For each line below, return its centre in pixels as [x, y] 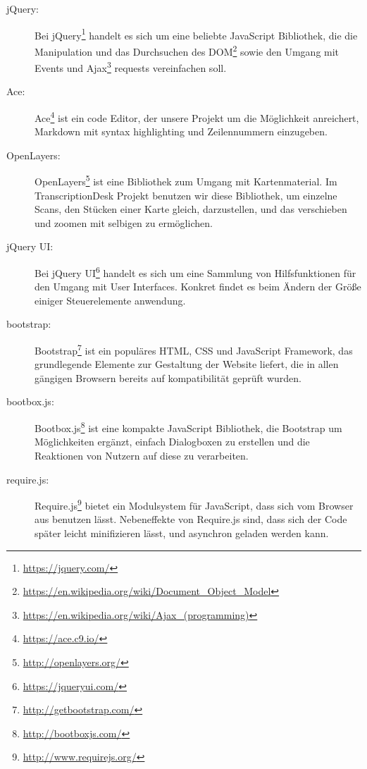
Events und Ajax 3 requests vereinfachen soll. [131, 67]
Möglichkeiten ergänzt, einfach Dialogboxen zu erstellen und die [172, 442]
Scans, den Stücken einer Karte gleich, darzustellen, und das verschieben [191, 209]
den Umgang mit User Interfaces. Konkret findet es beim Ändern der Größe [198, 287]
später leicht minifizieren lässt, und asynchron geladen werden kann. [182, 533]
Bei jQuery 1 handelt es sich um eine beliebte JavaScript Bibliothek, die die [196, 34]
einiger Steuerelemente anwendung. [110, 300]
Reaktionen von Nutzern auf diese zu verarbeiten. [142, 455]
